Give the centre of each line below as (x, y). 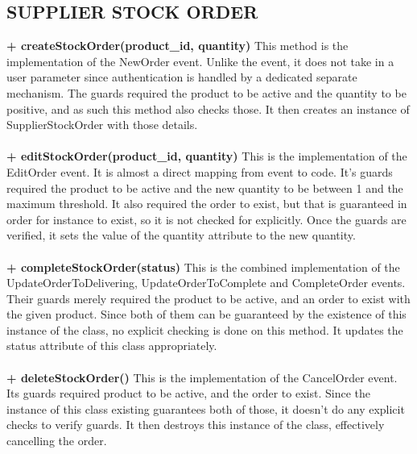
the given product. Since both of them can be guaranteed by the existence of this (206, 314)
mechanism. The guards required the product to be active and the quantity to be (206, 92)
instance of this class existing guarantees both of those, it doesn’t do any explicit (206, 408)
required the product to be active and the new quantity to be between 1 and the (205, 187)
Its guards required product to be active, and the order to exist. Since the (188, 393)
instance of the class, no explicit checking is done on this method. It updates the (205, 329)
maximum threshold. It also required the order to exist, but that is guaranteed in (207, 204)
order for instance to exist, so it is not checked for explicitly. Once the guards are (206, 219)
